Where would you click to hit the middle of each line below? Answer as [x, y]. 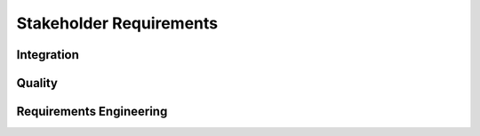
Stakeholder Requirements [117, 23]
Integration [48, 55]
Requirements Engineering [92, 112]
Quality [37, 83]
